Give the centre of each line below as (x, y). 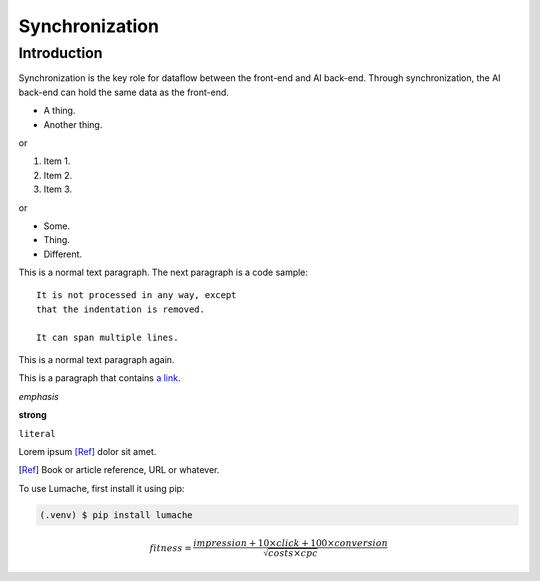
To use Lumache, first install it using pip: (101, 488)
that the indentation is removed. (120, 309)
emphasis (38, 396)
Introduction (60, 53)
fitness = (170, 548)
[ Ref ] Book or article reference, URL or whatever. (119, 470)
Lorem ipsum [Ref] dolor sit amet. (87, 451)
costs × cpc (293, 553)
